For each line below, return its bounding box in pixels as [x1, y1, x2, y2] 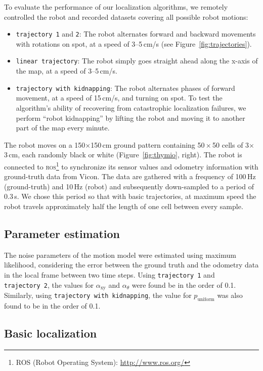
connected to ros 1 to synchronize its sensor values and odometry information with [4, 159, 258, 172]
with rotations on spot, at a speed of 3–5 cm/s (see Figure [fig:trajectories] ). [16, 38, 252, 49]
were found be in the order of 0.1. [131, 279, 236, 290]
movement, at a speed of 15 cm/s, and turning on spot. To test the [16, 92, 223, 103]
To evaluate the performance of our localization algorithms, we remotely [4, 2, 228, 12]
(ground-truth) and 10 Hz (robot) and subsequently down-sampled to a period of [4, 181, 254, 191]
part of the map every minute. [16, 122, 110, 133]
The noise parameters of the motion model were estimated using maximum [4, 249, 236, 260]
